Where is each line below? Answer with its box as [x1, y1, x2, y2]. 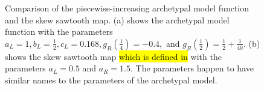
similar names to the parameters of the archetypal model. [5, 73, 217, 86]
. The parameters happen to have [130, 62, 254, 74]
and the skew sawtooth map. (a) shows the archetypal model [5, 13, 230, 26]
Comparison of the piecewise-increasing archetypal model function [5, 2, 250, 14]
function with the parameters [5, 25, 113, 38]
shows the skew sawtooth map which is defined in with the [5, 50, 222, 62]
